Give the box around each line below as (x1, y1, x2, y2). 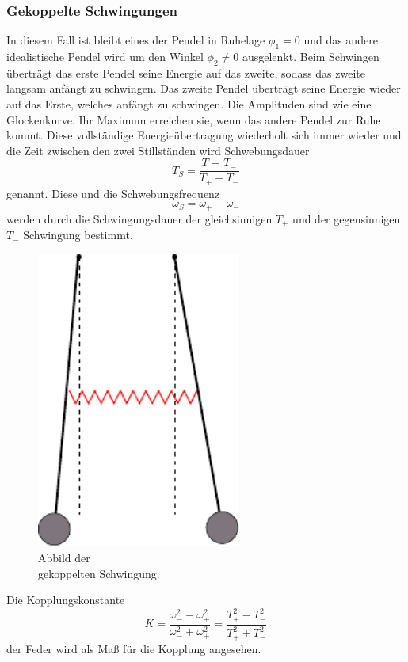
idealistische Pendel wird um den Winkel (6, 48, 204, 65)
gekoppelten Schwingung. (38, 565, 160, 581)
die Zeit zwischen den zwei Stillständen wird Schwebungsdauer (6, 142, 310, 158)
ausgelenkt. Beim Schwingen (242, 48, 379, 65)
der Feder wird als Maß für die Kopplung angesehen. (6, 640, 261, 656)
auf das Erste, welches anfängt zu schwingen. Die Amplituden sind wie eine (6, 96, 372, 112)
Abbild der (38, 549, 90, 565)
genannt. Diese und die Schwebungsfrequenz (6, 185, 220, 201)
